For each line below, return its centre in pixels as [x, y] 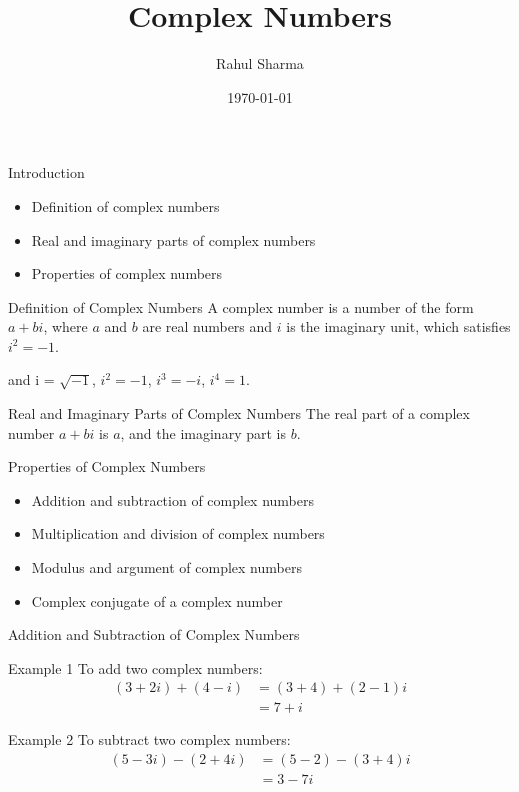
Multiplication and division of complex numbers [178, 533]
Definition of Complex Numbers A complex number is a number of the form [241, 306]
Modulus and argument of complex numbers [166, 567]
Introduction [46, 172]
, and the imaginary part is [203, 432]
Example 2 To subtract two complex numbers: [149, 739]
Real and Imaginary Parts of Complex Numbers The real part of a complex [239, 413]
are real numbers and [207, 326]
